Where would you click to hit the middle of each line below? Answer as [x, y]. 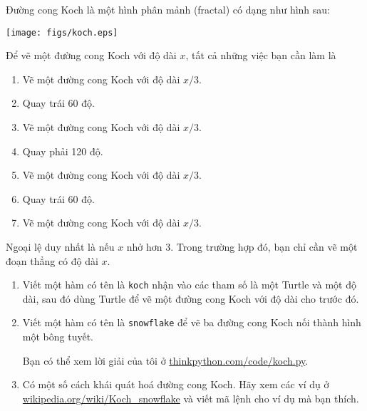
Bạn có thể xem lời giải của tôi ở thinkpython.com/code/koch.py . [165, 360]
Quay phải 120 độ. [63, 151]
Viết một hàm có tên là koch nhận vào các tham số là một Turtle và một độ [189, 285]
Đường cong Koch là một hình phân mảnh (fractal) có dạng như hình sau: [168, 9]
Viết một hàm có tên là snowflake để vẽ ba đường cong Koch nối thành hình [192, 322]
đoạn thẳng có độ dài [52, 260]
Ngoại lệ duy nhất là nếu [60, 246]
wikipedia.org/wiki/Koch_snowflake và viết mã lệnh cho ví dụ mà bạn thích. [191, 398]
